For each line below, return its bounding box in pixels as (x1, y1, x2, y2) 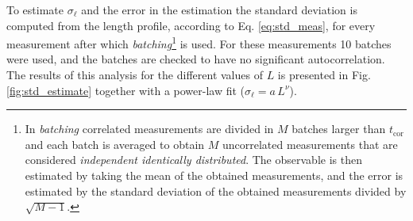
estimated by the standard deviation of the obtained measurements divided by (25, 182, 407, 199)
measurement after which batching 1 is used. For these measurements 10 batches (6, 33, 392, 51)
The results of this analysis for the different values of (6, 67, 263, 83)
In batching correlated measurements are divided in (25, 120, 274, 137)
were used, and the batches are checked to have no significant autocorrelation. (6, 51, 385, 67)
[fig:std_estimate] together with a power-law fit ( (6, 82, 245, 98)
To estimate (6, 2, 64, 17)
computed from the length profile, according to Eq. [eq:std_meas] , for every (6, 17, 376, 33)
